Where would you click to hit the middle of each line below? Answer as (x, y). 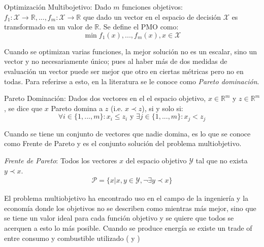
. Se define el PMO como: (139, 27)
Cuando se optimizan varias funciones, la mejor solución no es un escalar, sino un (131, 51)
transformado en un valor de (48, 27)
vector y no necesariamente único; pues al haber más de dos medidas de (116, 61)
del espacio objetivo (156, 160)
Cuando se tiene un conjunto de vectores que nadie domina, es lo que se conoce (127, 133)
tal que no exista (222, 160)
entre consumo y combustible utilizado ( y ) (72, 238)
